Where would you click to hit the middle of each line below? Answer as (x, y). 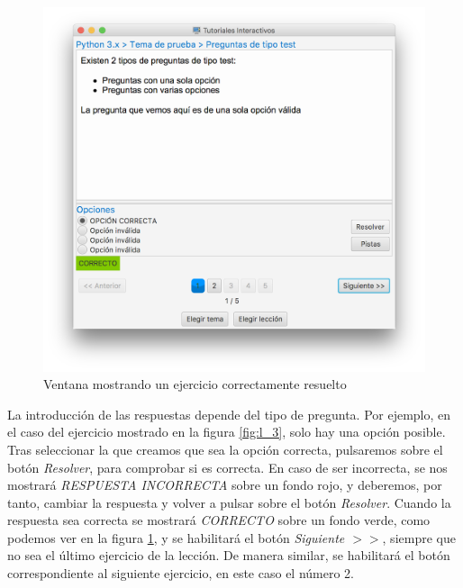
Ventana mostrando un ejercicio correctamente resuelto (195, 384)
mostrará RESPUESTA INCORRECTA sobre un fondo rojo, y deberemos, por (225, 485)
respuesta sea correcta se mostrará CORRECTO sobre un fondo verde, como (219, 520)
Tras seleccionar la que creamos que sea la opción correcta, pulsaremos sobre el (225, 449)
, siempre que (419, 537)
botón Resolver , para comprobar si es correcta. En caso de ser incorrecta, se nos (227, 467)
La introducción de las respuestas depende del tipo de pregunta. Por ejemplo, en (229, 414)
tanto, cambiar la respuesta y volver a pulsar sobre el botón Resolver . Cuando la (229, 502)
